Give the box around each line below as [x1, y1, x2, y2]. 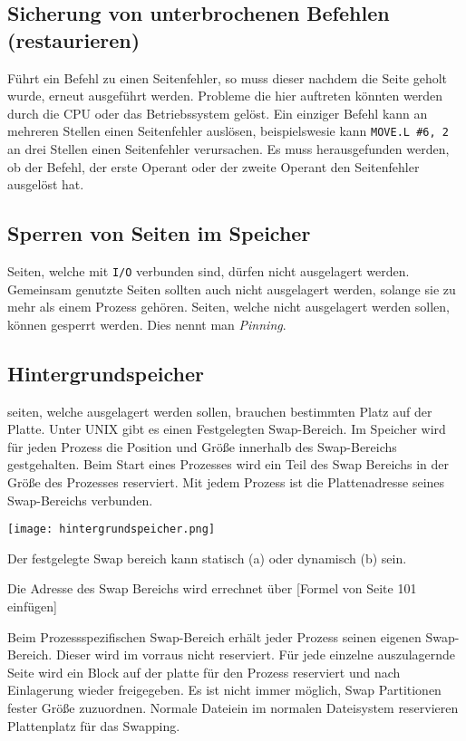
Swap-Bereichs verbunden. [7, 490, 153, 509]
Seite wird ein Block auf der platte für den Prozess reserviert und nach [7, 662, 401, 681]
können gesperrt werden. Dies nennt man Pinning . [7, 314, 286, 333]
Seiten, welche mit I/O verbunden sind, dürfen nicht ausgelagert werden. [7, 262, 410, 281]
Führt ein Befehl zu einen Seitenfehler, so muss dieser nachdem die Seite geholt [7, 68, 448, 87]
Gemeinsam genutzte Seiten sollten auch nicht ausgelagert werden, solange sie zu [7, 279, 456, 298]
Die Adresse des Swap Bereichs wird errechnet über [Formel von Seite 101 [7, 579, 417, 598]
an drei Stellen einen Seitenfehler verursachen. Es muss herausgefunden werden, [7, 140, 450, 159]
